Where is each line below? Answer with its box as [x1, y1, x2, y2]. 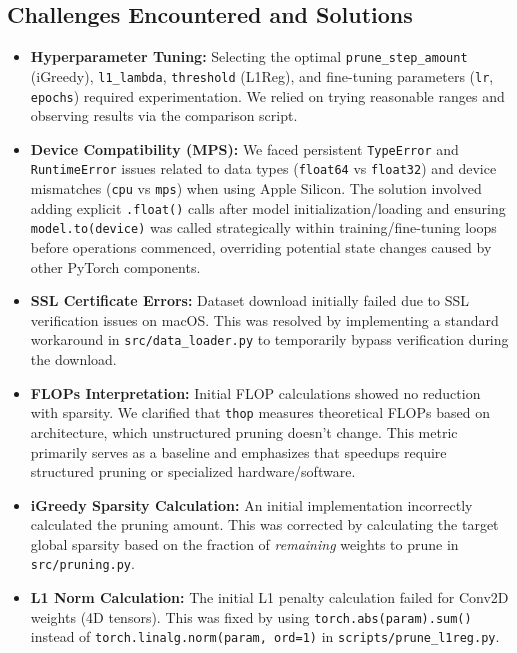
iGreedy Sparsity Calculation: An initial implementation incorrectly [30, 494, 473, 515]
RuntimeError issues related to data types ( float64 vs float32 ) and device [30, 158, 497, 179]
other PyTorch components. [30, 256, 201, 277]
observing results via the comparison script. [30, 105, 298, 126]
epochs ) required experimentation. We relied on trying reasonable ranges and [30, 85, 505, 106]
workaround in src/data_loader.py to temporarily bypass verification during [30, 329, 509, 350]
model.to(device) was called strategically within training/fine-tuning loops [30, 217, 497, 238]
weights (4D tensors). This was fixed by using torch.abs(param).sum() [30, 606, 472, 627]
